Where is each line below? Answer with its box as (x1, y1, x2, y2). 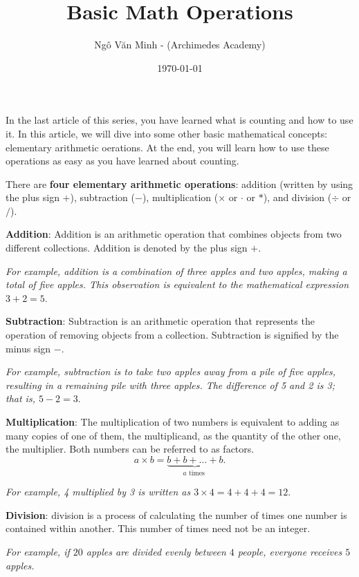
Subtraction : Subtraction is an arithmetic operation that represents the (6, 314, 315, 328)
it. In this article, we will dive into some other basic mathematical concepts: (6, 126, 328, 140)
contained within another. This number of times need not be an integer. (6, 521, 311, 536)
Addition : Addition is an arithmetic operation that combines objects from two (6, 227, 342, 241)
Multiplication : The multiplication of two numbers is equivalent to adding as (6, 415, 340, 428)
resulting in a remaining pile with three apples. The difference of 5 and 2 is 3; (6, 377, 335, 392)
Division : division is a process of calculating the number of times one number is (6, 507, 347, 522)
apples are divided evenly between (86, 545, 226, 558)
